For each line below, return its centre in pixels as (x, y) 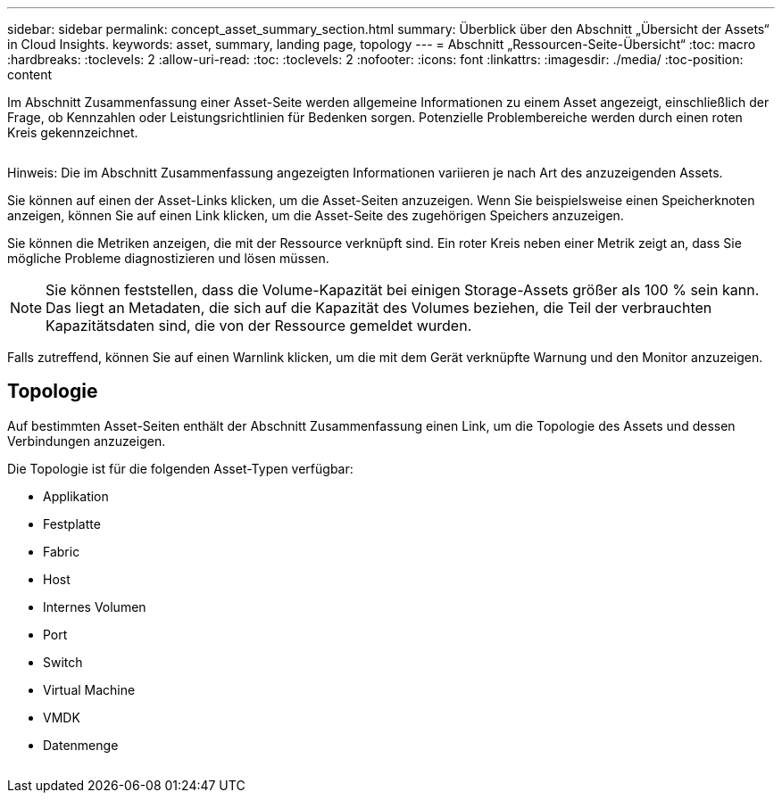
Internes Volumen (95, 606)
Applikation (76, 496)
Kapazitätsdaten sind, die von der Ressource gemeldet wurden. (259, 326)
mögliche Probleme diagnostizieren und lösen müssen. (168, 258)
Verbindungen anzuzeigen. (87, 441)
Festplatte (72, 524)
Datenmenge (81, 745)
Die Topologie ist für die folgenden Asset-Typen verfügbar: (180, 468)
